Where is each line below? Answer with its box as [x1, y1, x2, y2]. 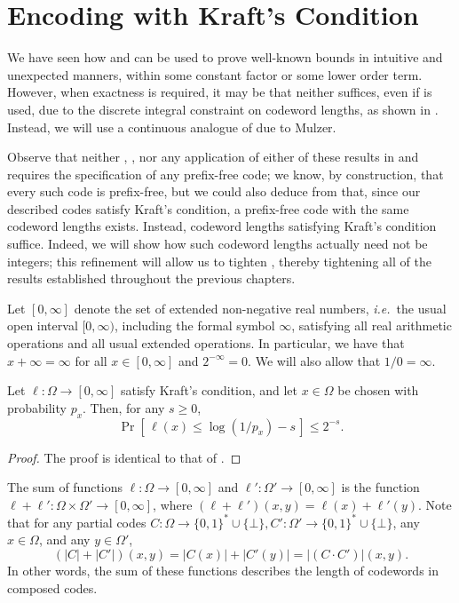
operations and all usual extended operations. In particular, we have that [7, 334, 405, 353]
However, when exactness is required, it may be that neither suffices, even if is [7, 83, 432, 101]
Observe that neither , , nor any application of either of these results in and [7, 147, 419, 166]
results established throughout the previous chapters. [7, 269, 296, 288]
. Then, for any [83, 398, 165, 417]
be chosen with [337, 381, 419, 400]
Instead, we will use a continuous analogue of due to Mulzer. [7, 117, 336, 136]
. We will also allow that [248, 351, 381, 369]
